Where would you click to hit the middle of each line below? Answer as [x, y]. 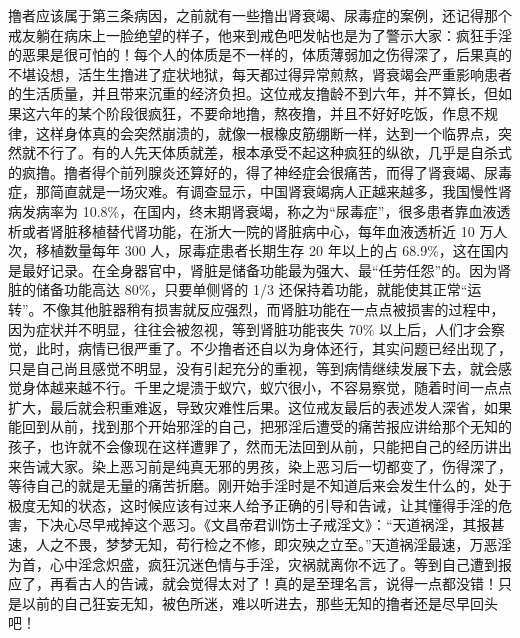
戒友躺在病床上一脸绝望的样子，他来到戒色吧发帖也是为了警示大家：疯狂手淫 [260, 34]
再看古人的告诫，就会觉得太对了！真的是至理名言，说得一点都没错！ [273, 583]
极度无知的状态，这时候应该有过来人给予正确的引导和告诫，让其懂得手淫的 [253, 504]
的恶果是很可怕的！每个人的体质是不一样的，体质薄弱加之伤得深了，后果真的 [260, 54]
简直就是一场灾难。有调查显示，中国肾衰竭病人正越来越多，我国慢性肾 [280, 191]
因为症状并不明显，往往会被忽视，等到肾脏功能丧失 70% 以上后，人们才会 [249, 328]
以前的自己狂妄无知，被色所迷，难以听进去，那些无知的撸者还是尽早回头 [259, 602]
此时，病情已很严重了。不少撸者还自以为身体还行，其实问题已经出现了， [273, 348]
